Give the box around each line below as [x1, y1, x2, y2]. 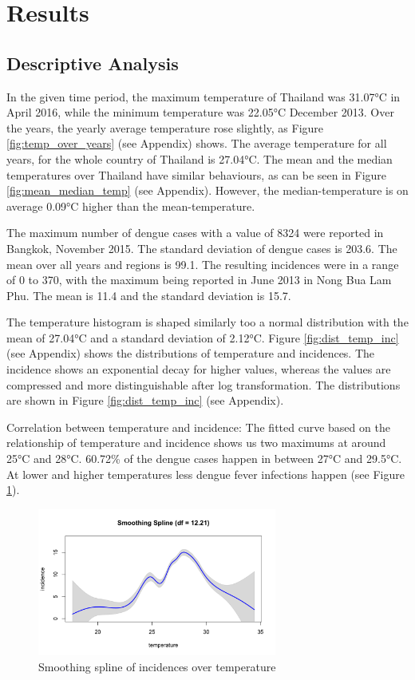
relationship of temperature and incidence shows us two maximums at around [6, 434, 386, 451]
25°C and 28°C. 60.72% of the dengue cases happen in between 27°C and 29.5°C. [6, 450, 402, 467]
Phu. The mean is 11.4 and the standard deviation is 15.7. [6, 287, 291, 303]
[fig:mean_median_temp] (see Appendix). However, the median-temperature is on [6, 182, 409, 199]
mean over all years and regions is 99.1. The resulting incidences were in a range [6, 255, 399, 272]
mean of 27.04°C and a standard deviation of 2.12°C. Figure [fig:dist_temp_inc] [6, 329, 399, 346]
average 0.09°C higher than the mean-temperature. [6, 197, 255, 214]
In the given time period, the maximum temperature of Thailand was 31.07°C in [6, 88, 401, 105]
